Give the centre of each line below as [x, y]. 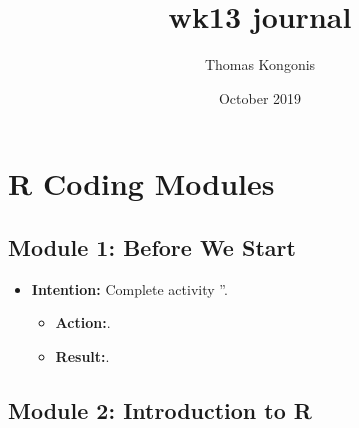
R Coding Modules [141, 183]
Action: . [83, 322]
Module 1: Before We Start [152, 246]
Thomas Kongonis [260, 64]
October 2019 [260, 97]
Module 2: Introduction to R [160, 409]
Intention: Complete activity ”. [129, 288]
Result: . [82, 355]
